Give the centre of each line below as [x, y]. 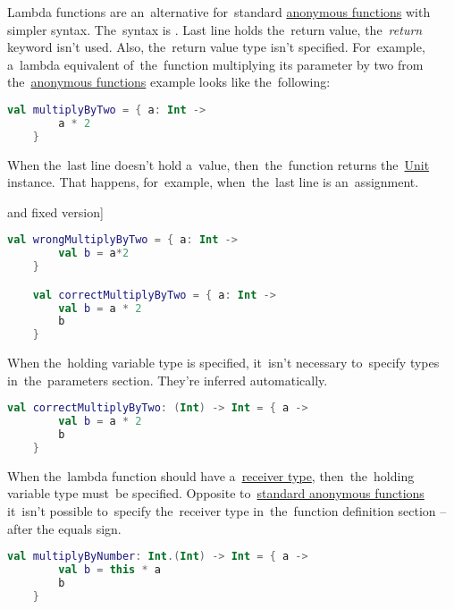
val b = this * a [109, 570]
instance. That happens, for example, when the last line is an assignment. [213, 182]
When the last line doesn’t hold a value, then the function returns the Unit [219, 164]
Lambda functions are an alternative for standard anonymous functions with [219, 12]
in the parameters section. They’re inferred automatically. [168, 380]
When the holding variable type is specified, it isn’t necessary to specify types [223, 363]
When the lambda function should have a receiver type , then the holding [211, 475]
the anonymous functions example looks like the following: [169, 82]
